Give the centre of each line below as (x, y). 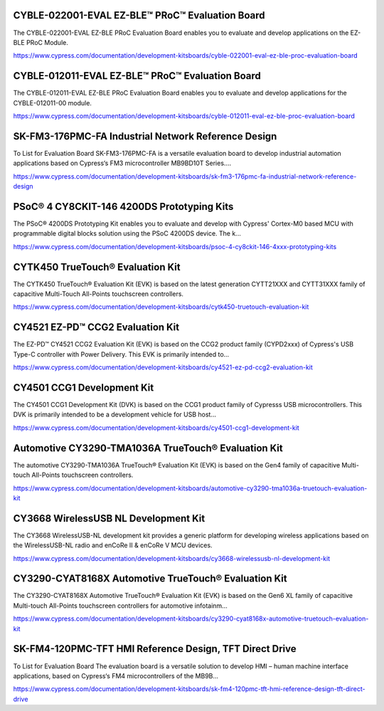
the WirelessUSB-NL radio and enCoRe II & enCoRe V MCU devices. (113, 545)
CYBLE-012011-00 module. (53, 102)
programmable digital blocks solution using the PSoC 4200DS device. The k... (127, 233)
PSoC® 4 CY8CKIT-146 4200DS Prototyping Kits (123, 206)
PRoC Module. (47, 42)
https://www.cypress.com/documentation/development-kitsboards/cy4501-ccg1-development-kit (156, 428)
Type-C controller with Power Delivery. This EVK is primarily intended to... (121, 354)
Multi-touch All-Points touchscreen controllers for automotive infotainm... (120, 606)
